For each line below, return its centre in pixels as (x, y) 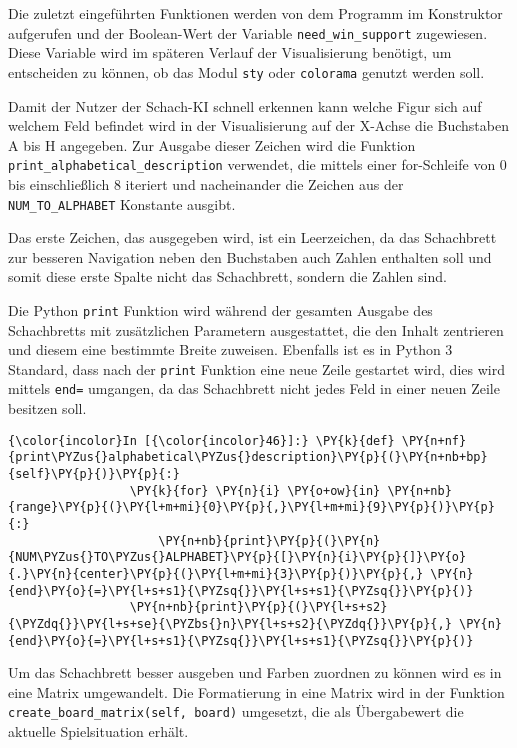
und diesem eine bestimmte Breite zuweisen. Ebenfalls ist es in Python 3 (230, 349)
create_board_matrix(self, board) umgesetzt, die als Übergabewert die (236, 711)
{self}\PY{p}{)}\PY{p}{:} (94, 474)
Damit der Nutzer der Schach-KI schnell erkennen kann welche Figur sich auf (245, 105)
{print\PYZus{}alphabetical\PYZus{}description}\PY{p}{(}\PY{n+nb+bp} (248, 457)
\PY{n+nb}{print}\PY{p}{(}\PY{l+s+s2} (258, 607)
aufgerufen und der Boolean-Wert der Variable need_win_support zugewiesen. (248, 32)
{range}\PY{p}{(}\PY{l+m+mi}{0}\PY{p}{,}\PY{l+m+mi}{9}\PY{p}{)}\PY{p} (251, 507)
